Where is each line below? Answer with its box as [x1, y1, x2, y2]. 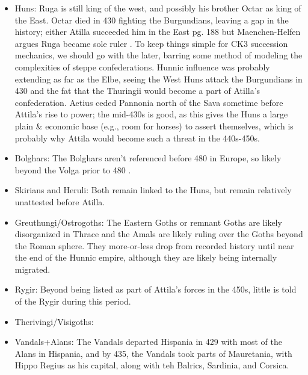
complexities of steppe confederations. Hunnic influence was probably [14, 60, 270, 73]
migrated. [14, 262, 51, 275]
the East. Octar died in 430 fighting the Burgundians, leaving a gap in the [14, 13, 289, 26]
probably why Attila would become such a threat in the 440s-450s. [14, 131, 260, 144]
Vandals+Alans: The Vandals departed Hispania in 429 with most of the [14, 335, 282, 348]
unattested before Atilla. [14, 195, 105, 208]
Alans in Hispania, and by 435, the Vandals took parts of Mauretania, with [14, 347, 292, 359]
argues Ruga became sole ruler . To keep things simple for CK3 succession [14, 37, 288, 49]
